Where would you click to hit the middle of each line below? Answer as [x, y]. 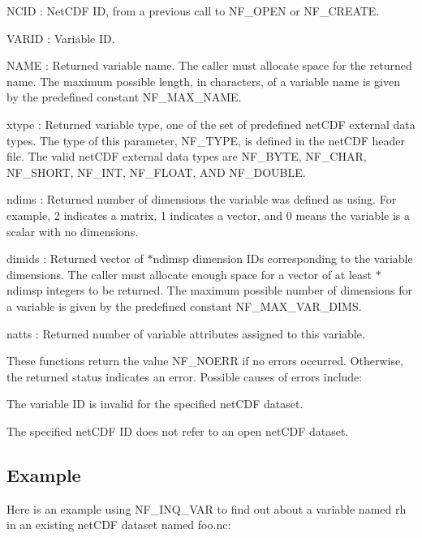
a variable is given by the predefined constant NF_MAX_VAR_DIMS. [184, 306]
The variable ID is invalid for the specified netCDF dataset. [155, 404]
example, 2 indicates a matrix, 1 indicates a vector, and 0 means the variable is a [208, 215]
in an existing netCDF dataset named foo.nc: [119, 525]
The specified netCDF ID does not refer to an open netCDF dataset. [178, 430]
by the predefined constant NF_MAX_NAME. [124, 97]
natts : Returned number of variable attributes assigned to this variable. [186, 333]
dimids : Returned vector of [75, 258]
